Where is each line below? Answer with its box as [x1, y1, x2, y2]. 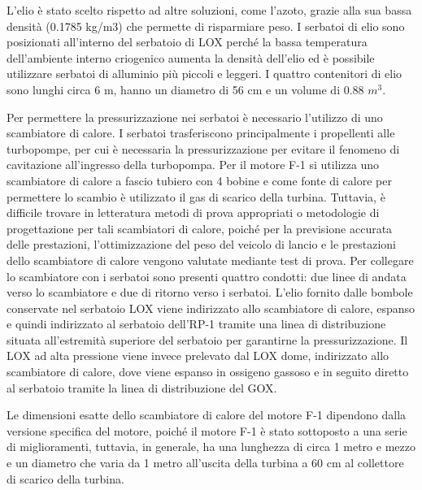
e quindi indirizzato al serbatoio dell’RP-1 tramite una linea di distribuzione [7, 315, 386, 332]
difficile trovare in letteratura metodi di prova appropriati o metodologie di [7, 204, 380, 221]
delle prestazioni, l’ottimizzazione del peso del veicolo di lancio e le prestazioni [7, 236, 396, 253]
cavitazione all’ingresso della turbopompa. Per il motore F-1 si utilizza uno [7, 156, 380, 173]
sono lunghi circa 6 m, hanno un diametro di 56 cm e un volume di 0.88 [7, 80, 364, 98]
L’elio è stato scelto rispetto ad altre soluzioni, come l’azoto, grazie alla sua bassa [7, 2, 412, 18]
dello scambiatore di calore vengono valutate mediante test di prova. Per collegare [7, 251, 414, 268]
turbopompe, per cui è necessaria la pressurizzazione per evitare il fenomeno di [7, 140, 400, 157]
